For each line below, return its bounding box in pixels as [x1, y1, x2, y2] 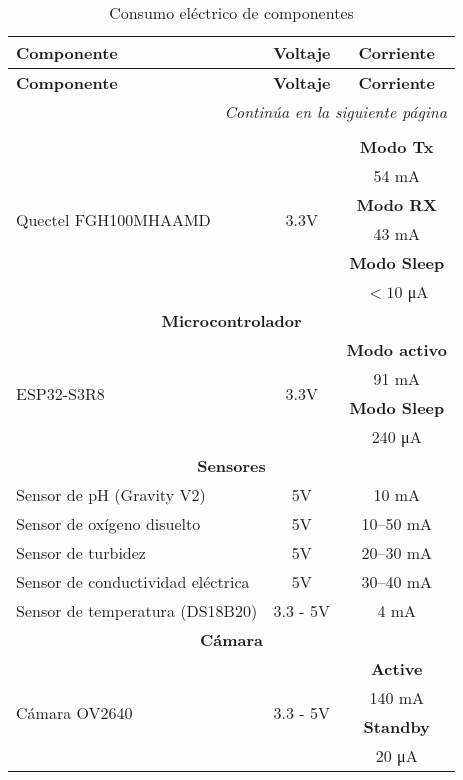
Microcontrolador [161, 309, 302, 332]
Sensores [197, 454, 266, 477]
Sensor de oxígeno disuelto [16, 512, 201, 535]
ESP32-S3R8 [16, 381, 105, 405]
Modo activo [346, 338, 447, 361]
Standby [363, 715, 430, 738]
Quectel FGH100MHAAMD [16, 207, 211, 231]
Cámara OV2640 [16, 700, 133, 724]
